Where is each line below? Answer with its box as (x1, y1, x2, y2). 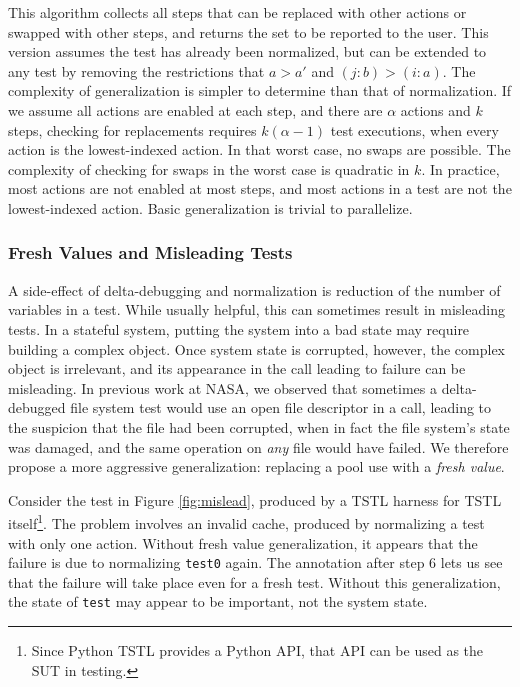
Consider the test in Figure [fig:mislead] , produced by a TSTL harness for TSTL (8, 489, 502, 510)
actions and (400, 99, 471, 120)
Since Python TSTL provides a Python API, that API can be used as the (31, 640, 484, 661)
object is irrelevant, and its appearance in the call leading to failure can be (8, 358, 466, 379)
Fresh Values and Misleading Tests (8, 240, 293, 265)
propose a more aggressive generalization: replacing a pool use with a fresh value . (8, 456, 505, 477)
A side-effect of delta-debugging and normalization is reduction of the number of (8, 279, 501, 300)
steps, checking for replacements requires (8, 119, 257, 140)
